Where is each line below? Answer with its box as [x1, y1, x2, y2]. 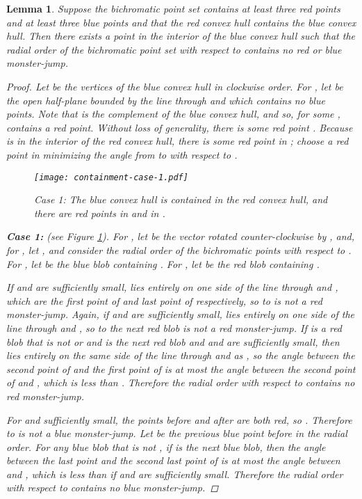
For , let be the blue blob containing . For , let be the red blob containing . [6, 256, 320, 271]
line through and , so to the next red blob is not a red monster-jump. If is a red [6, 320, 343, 335]
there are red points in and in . [34, 205, 165, 220]
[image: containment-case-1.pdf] [34, 172, 188, 182]
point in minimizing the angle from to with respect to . [6, 147, 238, 161]
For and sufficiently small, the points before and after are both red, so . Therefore [6, 412, 352, 427]
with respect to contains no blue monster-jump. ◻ [6, 480, 219, 495]
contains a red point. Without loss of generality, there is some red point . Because [6, 120, 353, 134]
